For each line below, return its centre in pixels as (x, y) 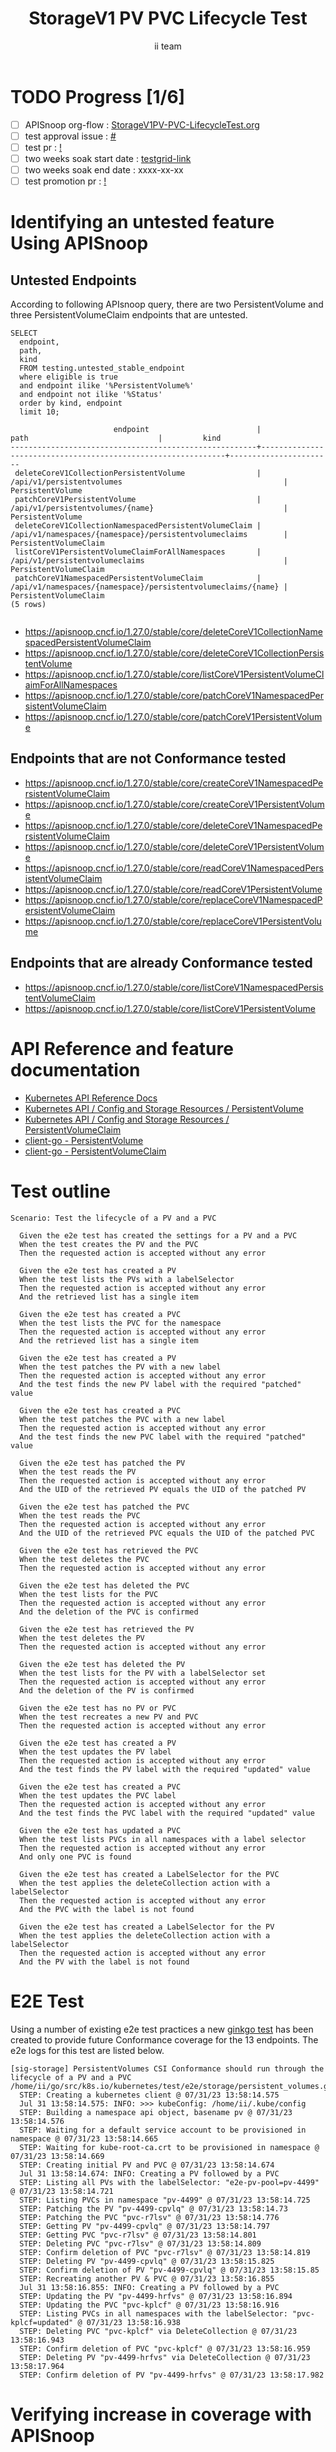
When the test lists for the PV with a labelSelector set (143, 1673)
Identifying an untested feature (142, 222)
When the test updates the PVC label (98, 1795)
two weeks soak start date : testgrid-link (108, 158)
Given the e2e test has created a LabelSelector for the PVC (149, 1874)
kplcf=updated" (42, 2322)
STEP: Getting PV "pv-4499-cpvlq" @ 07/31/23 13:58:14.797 (145, 2226)
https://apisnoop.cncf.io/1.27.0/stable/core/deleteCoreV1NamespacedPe (173, 825)
